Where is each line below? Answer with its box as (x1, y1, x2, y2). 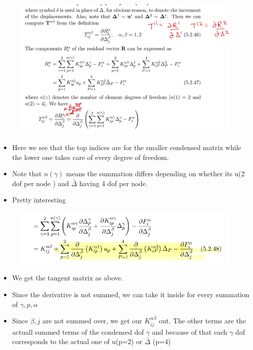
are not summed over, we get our (42, 315, 142, 326)
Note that (12, 168, 42, 179)
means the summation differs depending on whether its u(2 (66, 168, 245, 179)
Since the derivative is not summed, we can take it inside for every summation (12, 289, 250, 299)
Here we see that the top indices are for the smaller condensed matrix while (12, 142, 242, 153)
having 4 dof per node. (79, 178, 148, 188)
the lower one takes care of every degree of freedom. (12, 152, 169, 162)
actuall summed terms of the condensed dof (12, 326, 144, 337)
